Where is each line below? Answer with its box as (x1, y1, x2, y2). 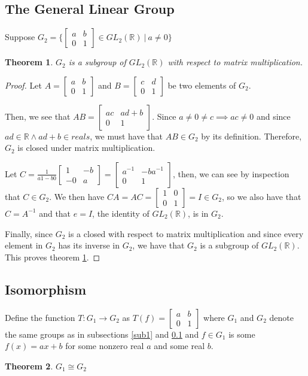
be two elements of (167, 78, 236, 91)
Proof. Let (5, 78, 42, 91)
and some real (154, 339, 205, 352)
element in (5, 239, 43, 251)
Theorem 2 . (5, 359, 53, 372)
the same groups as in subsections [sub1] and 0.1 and (5, 328, 199, 340)
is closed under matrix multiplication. (17, 141, 155, 154)
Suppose (5, 31, 35, 43)
